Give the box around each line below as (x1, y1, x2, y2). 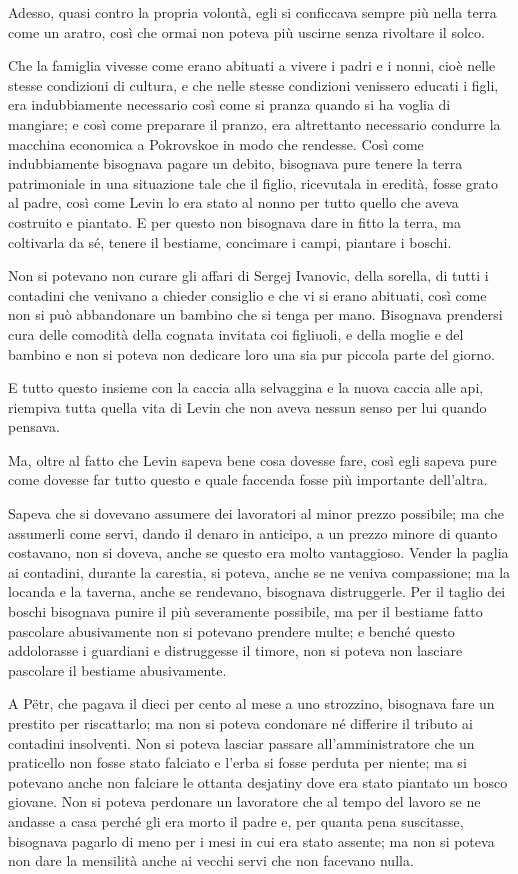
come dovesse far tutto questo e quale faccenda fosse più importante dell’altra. (8, 469, 488, 490)
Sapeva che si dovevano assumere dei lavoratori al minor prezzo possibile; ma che (8, 503, 504, 524)
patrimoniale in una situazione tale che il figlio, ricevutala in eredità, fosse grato (8, 172, 499, 193)
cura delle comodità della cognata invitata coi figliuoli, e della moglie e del (8, 323, 464, 344)
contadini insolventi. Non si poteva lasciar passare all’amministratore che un (8, 732, 475, 753)
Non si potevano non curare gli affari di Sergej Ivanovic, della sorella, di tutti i (8, 265, 489, 286)
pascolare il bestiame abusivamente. (8, 659, 227, 680)
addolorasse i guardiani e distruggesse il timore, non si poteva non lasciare (8, 640, 463, 661)
